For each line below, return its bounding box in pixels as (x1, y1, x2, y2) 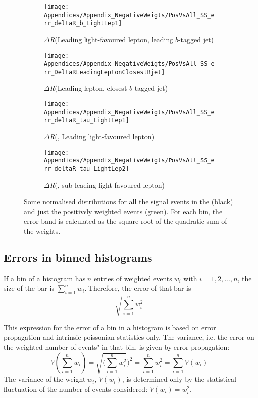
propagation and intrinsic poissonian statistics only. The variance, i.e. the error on (4, 332, 254, 342)
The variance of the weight (4, 374, 86, 384)
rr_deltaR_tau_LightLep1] (44, 117, 129, 124)
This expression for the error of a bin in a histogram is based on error (4, 322, 216, 332)
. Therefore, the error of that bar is (84, 283, 191, 293)
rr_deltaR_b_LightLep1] (44, 20, 122, 27)
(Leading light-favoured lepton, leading (55, 34, 173, 44)
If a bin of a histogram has (4, 273, 86, 283)
